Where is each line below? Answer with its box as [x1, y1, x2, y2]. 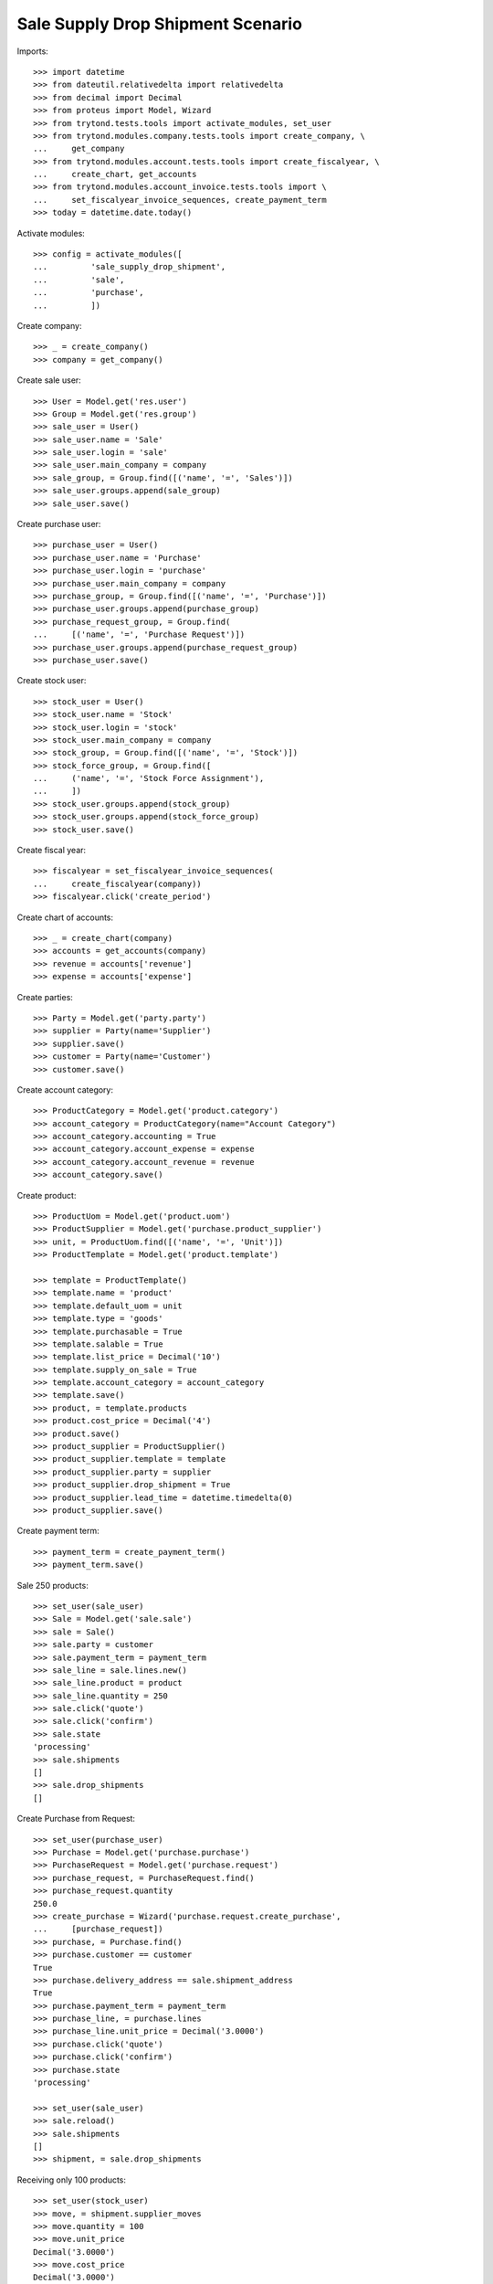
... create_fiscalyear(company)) [33, 878, 203, 889]
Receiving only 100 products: [16, 2174, 127, 2185]
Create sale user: [16, 375, 81, 386]
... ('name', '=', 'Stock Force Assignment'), [33, 773, 265, 784]
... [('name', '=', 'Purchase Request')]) [33, 629, 246, 640]
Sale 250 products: [16, 1580, 89, 1591]
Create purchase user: [16, 519, 101, 530]
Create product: [16, 1190, 77, 1200]
